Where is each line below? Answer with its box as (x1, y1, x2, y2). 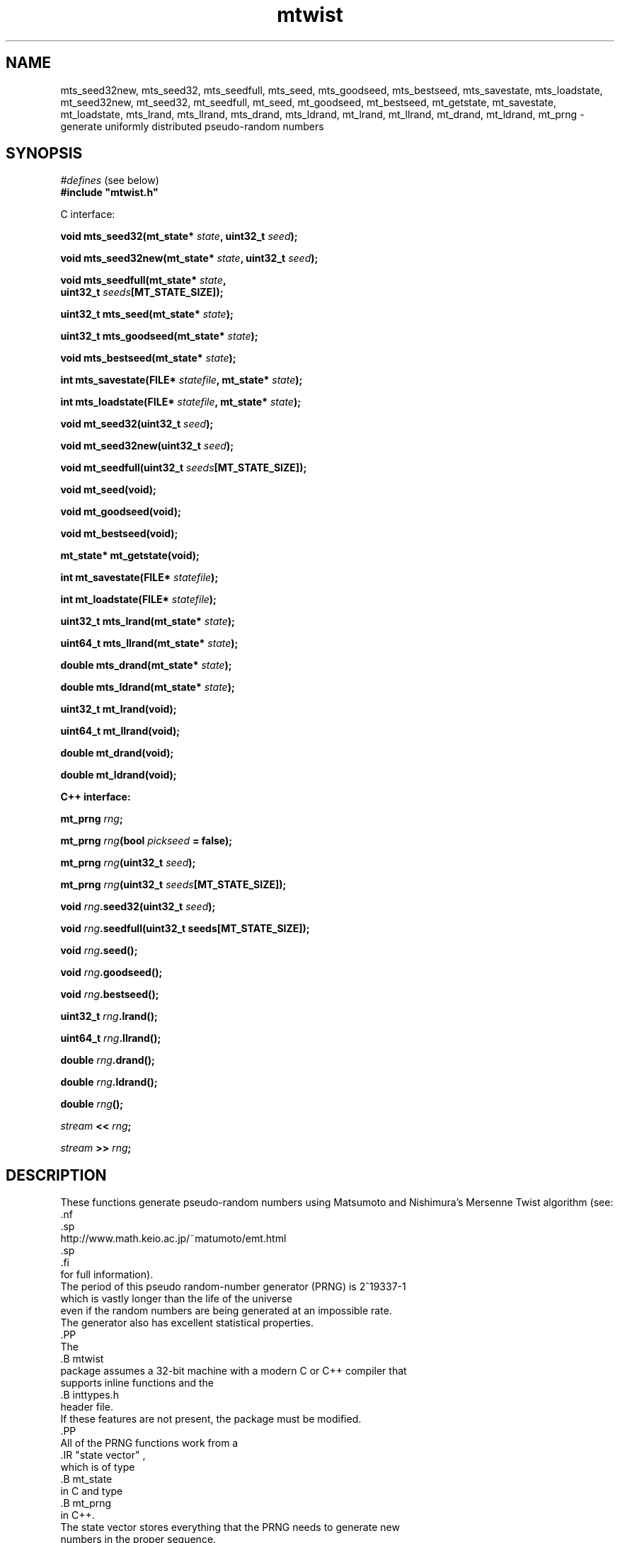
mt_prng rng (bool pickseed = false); (60, 834, 233, 847)
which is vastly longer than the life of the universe (60, 1292, 292, 1305)
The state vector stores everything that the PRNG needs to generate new (60, 1521, 400, 1534)
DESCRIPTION (6, 1166, 107, 1184)
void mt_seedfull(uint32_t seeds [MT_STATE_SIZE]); (60, 461, 307, 474)
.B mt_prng (60, 1497, 112, 1510)
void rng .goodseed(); (60, 966, 163, 979)
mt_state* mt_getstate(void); (60, 549, 200, 562)
